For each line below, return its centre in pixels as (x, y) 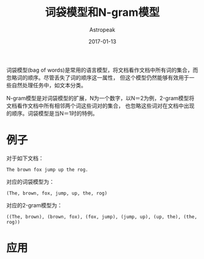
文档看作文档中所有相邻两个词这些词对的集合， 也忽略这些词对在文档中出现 (100, 105)
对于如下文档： (25, 158)
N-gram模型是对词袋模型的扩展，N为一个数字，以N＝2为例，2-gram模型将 (100, 98)
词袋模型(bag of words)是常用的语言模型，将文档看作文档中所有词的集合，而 (102, 70)
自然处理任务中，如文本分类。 (49, 85)
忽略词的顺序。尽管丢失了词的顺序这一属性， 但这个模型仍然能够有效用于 (98, 77)
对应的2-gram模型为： (34, 205)
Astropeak (102, 29)
